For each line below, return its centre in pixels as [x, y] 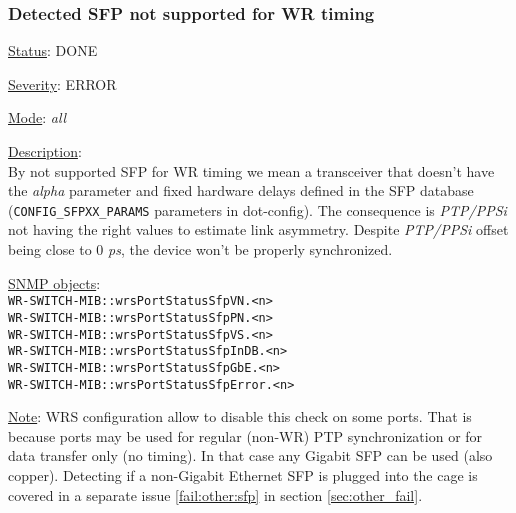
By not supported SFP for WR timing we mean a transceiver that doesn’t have [251, 170]
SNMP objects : [54, 282]
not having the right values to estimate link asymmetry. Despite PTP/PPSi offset [258, 229]
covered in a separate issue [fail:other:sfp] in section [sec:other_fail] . [215, 494]
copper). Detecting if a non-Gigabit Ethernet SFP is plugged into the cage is [243, 474]
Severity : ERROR [62, 83]
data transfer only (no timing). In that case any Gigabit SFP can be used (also [250, 455]
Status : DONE [53, 50]
